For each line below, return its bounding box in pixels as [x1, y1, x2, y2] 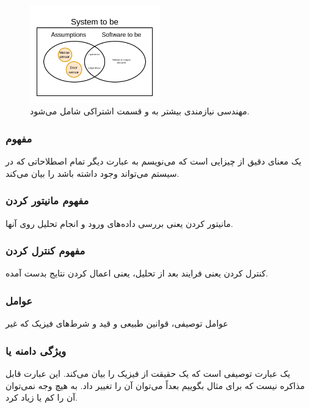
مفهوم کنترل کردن [5, 243, 85, 258]
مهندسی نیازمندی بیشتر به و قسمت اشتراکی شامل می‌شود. [30, 105, 250, 117]
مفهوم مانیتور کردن [5, 193, 89, 208]
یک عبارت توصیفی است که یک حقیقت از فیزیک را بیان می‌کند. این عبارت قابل [5, 367, 291, 380]
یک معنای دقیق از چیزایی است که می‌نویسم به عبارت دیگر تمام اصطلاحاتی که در [5, 155, 302, 168]
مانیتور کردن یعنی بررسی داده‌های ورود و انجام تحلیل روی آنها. [5, 217, 233, 229]
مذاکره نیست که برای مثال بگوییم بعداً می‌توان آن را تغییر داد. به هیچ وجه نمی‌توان [5, 379, 305, 391]
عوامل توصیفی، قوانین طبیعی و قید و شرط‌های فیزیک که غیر [5, 317, 228, 330]
